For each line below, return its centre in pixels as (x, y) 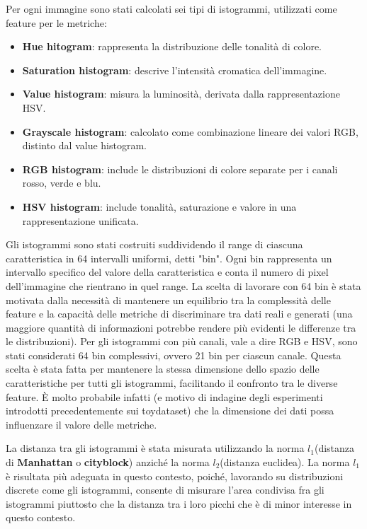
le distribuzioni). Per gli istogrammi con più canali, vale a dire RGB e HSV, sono (182, 341)
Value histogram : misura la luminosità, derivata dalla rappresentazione (181, 94)
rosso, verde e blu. (62, 183)
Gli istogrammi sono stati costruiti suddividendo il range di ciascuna (154, 244)
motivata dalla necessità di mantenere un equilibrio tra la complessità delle (168, 300)
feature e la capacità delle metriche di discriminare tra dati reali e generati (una (179, 314)
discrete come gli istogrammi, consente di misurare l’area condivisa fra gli (165, 490)
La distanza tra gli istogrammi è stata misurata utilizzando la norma (155, 448)
